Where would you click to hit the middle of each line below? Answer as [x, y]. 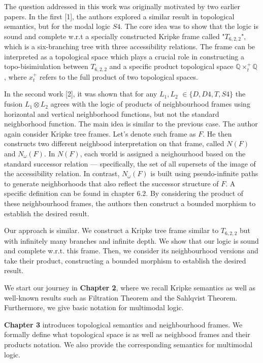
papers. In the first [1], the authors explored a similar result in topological [119, 16]
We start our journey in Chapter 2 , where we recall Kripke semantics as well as [130, 288]
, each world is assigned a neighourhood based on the [163, 154]
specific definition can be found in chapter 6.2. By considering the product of [124, 193]
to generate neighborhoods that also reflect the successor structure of [111, 183]
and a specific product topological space [171, 66]
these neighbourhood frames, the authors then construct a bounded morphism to [130, 203]
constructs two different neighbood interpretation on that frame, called [114, 143]
